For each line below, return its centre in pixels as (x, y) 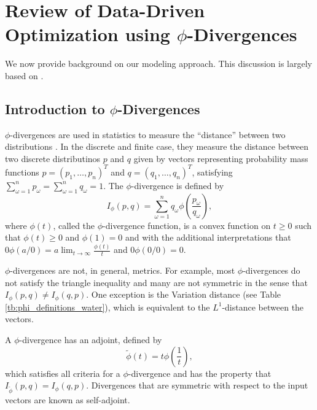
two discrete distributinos (53, 158)
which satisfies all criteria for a (63, 373)
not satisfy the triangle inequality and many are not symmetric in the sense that (156, 282)
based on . (24, 75)
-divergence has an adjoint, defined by (91, 339)
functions (22, 172)
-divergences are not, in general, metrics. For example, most (123, 270)
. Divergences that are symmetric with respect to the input (197, 385)
